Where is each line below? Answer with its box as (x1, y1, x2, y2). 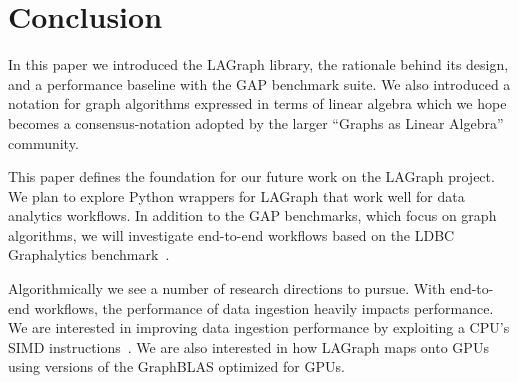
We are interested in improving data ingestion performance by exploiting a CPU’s (8, 317, 510, 338)
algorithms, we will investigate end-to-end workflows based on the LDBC (8, 224, 455, 245)
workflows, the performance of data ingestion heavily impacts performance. (34, 297, 494, 318)
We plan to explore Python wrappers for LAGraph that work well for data (8, 185, 465, 206)
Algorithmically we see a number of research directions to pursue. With (8, 278, 446, 299)
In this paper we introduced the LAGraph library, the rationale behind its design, (8, 54, 509, 75)
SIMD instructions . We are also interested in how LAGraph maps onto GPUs (8, 336, 489, 357)
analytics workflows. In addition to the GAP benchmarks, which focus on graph (8, 205, 497, 226)
